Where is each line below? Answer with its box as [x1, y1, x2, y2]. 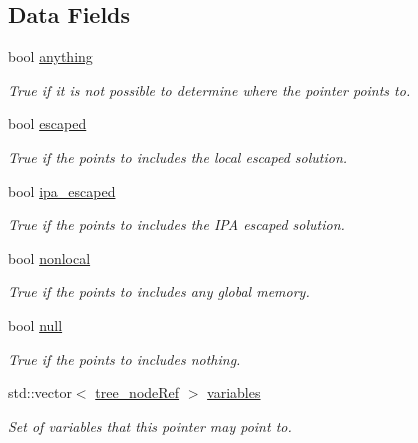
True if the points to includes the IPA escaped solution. [8, 214, 345, 235]
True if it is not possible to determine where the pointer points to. [8, 79, 411, 100]
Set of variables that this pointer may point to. [8, 415, 292, 436]
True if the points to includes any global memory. [8, 281, 310, 302]
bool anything [8, 46, 93, 67]
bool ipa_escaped [8, 180, 116, 201]
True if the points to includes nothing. [8, 348, 241, 369]
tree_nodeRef [95, 382, 180, 403]
